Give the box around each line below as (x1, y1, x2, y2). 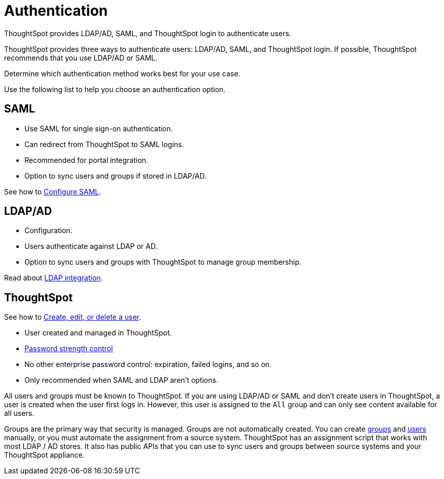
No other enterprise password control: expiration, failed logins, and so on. (24, 360, 272, 369)
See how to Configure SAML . (4, 187, 101, 196)
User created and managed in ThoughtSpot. (24, 328, 172, 337)
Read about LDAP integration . (4, 273, 103, 283)
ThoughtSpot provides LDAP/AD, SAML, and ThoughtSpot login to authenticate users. (4, 29, 291, 38)
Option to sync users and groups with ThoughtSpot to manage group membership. (24, 258, 301, 267)
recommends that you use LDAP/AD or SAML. (4, 53, 158, 62)
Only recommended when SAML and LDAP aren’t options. (24, 376, 218, 385)
